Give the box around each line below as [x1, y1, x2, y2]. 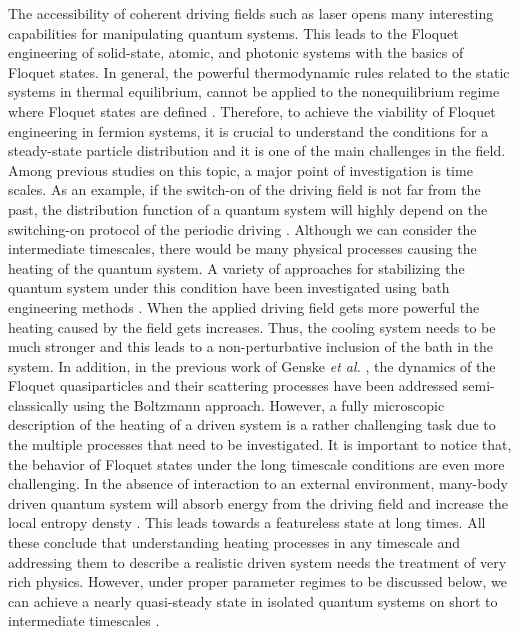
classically [8, 394, 69, 415]
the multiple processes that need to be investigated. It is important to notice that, [8, 434, 512, 455]
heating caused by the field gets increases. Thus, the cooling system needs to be [8, 316, 496, 337]
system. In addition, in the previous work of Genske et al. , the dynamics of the [8, 355, 496, 376]
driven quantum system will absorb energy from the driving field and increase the [8, 492, 508, 513]
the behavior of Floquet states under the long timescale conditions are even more [8, 453, 505, 474]
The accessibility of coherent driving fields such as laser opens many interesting [8, 3, 494, 23]
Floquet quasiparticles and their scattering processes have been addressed [8, 375, 459, 396]
